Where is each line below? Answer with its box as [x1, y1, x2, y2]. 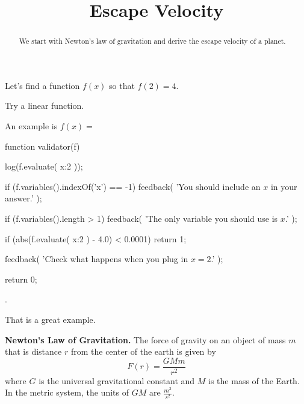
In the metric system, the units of [5, 386, 129, 399]
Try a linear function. [5, 99, 84, 112]
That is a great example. [5, 313, 96, 325]
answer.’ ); [5, 192, 42, 204]
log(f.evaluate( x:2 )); [5, 160, 83, 173]
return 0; [5, 272, 37, 285]
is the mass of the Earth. [208, 374, 300, 387]
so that [109, 79, 135, 91]
